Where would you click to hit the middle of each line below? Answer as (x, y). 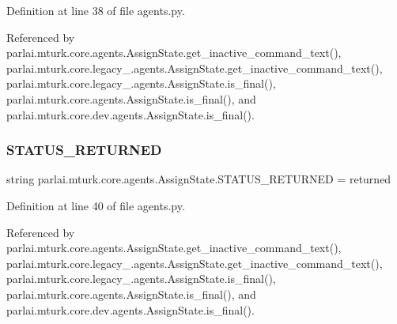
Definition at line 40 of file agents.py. (96, 205)
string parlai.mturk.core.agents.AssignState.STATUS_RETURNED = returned (199, 179)
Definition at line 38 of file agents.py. (96, 10)
